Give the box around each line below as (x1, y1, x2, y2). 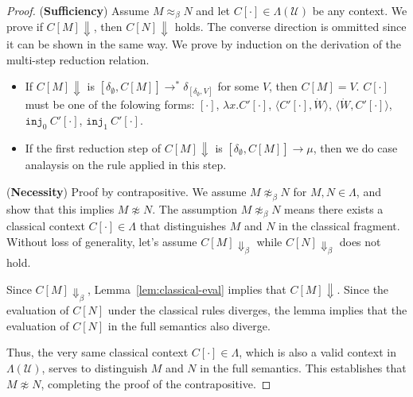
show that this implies (6, 200, 115, 217)
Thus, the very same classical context (6, 344, 189, 360)
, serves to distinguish (41, 359, 148, 376)
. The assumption (152, 200, 237, 217)
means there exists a (284, 200, 384, 217)
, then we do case (313, 139, 398, 156)
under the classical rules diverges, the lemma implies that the (107, 302, 407, 318)
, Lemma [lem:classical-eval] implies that (88, 280, 286, 297)
